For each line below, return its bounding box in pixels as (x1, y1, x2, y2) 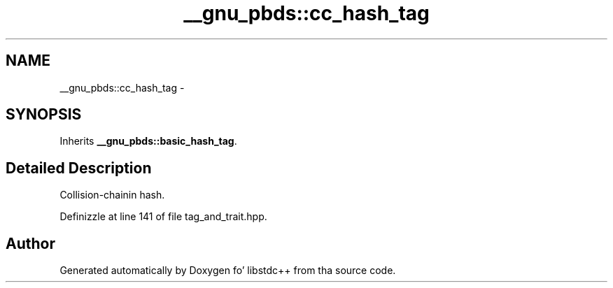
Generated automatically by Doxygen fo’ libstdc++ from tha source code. (59, 264, 396, 277)
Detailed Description (6, 159, 152, 177)
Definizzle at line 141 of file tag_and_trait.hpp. (59, 210, 267, 223)
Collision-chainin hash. (59, 189, 165, 201)
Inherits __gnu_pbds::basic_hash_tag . (59, 135, 237, 147)
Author (6, 234, 55, 252)
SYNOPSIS (6, 106, 82, 124)
